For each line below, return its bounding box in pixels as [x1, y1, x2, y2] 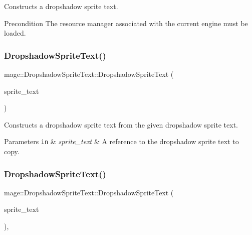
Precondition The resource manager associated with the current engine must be [4, 18, 248, 28]
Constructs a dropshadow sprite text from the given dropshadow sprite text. [4, 119, 238, 130]
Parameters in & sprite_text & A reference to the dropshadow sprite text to [4, 136, 239, 147]
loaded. [4, 28, 26, 38]
